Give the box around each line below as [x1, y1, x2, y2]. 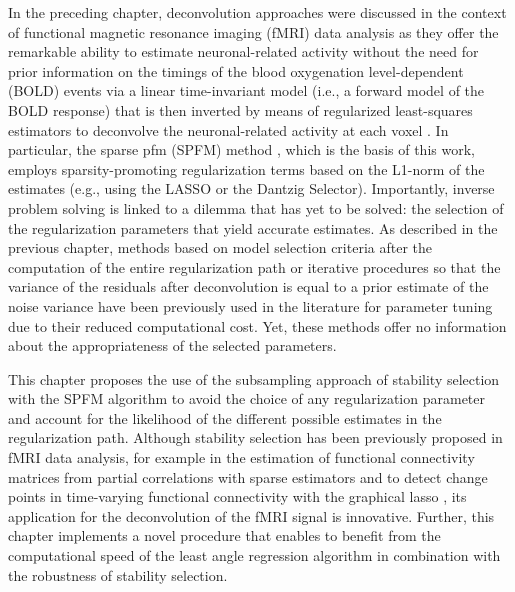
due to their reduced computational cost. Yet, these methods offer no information [8, 315, 507, 336]
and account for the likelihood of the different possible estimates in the [8, 407, 442, 428]
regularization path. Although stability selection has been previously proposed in [8, 427, 503, 448]
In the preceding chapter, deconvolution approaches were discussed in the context [8, 2, 507, 22]
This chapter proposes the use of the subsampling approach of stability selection [8, 368, 500, 389]
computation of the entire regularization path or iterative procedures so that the [8, 256, 501, 277]
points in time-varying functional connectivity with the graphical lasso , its [8, 486, 467, 507]
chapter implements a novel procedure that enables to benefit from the [8, 525, 441, 546]
